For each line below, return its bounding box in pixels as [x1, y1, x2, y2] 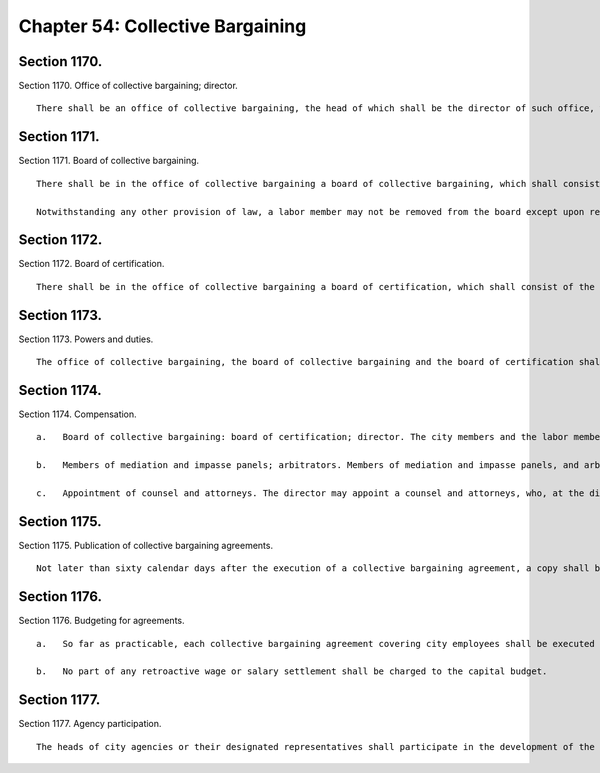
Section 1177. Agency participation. [18, 718, 162, 730]
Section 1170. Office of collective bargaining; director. [18, 80, 239, 92]
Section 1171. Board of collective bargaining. [18, 155, 200, 167]
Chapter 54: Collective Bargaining [18, 15, 307, 37]
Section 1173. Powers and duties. [18, 333, 154, 345]
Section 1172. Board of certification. [18, 258, 165, 270]
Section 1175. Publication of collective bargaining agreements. [18, 539, 274, 551]
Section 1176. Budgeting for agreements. [18, 615, 185, 627]
